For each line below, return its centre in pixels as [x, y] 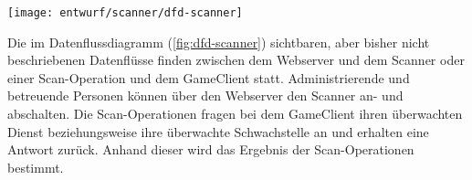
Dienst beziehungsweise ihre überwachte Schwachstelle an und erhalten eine [218, 131]
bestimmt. [36, 167]
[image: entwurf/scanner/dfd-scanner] [125, 13]
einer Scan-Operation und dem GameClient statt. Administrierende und [209, 77]
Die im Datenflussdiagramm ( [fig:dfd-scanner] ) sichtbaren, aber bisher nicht [219, 42]
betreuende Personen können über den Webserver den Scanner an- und [205, 95]
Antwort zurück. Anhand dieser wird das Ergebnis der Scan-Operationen [211, 149]
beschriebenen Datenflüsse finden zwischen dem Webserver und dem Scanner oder [236, 60]
